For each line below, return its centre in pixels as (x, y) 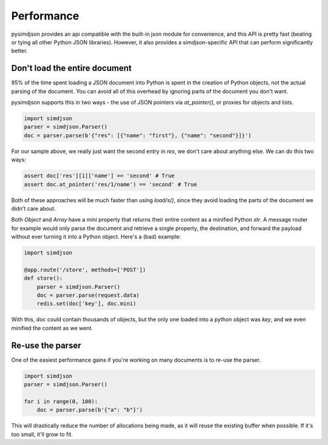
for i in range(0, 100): (61, 401)
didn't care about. (33, 208)
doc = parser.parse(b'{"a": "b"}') (90, 410)
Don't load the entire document (71, 68)
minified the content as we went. (52, 328)
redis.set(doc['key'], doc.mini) (87, 304)
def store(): (43, 278)
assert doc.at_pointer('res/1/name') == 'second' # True (111, 184)
